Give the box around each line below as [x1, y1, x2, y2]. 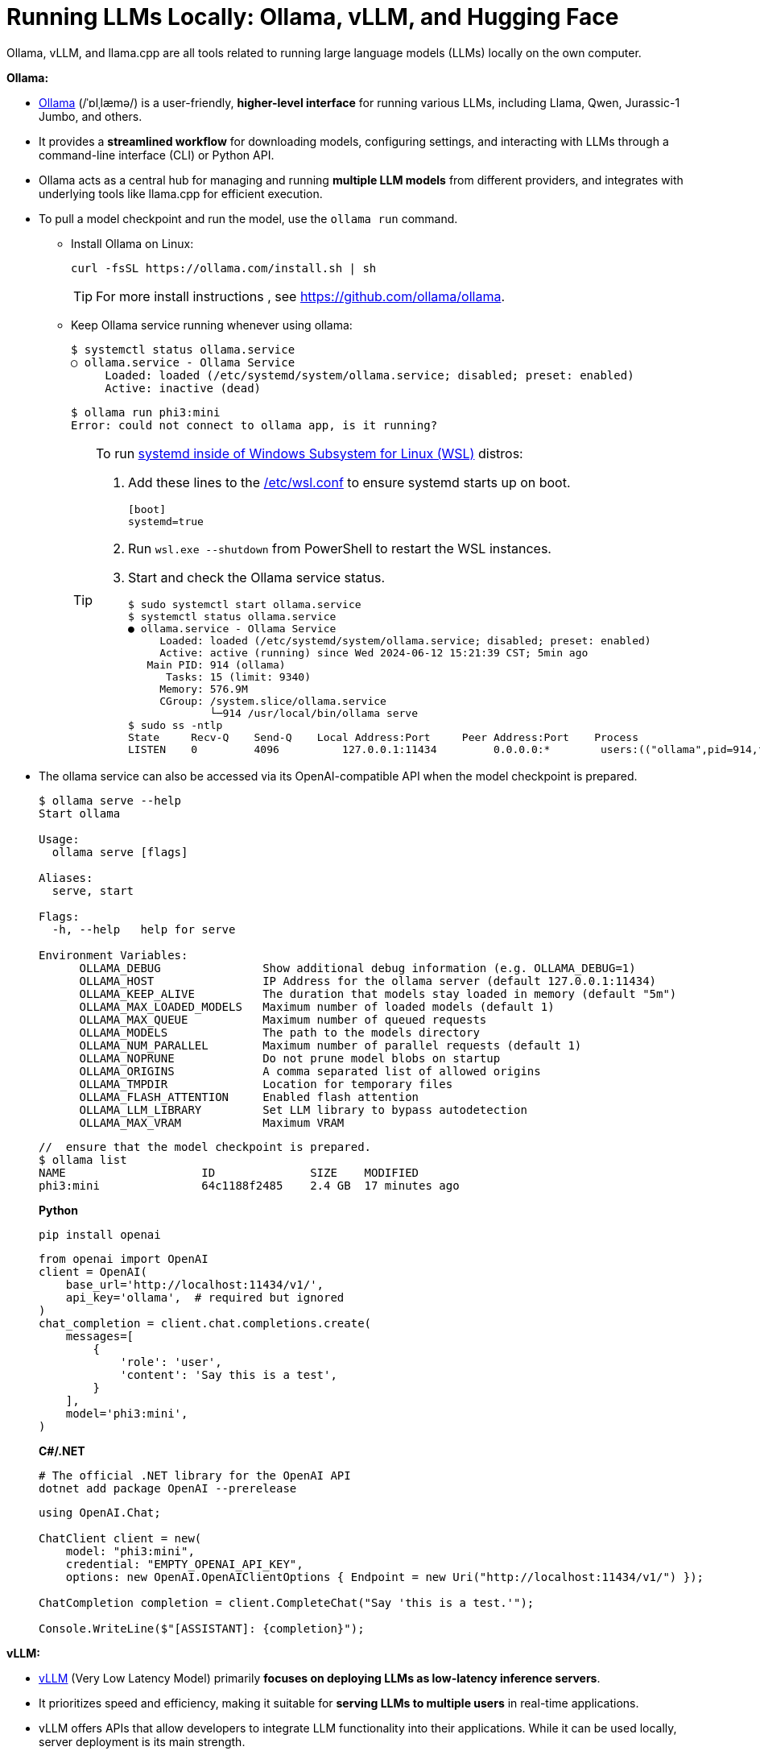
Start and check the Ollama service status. [128, 569, 386, 586]
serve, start [52, 884, 134, 897]
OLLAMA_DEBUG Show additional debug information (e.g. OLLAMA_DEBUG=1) [79, 961, 636, 975]
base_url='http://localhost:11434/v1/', [65, 1277, 324, 1291]
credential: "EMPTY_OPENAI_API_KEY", [65, 1557, 304, 1571]
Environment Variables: [39, 948, 188, 962]
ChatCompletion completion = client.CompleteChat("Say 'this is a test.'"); [39, 1596, 535, 1609]
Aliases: [39, 871, 93, 884]
